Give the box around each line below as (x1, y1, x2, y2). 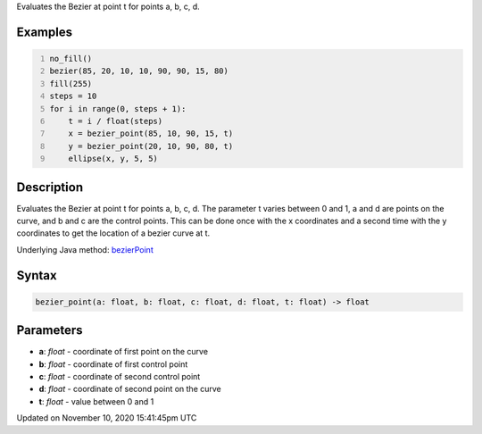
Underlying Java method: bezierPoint (16, 244, 154, 255)
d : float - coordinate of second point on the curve (38, 384, 222, 395)
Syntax (16, 268, 57, 283)
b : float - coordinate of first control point (38, 358, 188, 370)
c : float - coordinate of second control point (38, 371, 201, 382)
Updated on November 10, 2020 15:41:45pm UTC (16, 413, 197, 423)
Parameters (16, 322, 83, 338)
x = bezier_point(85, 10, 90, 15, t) (68, 129, 234, 138)
